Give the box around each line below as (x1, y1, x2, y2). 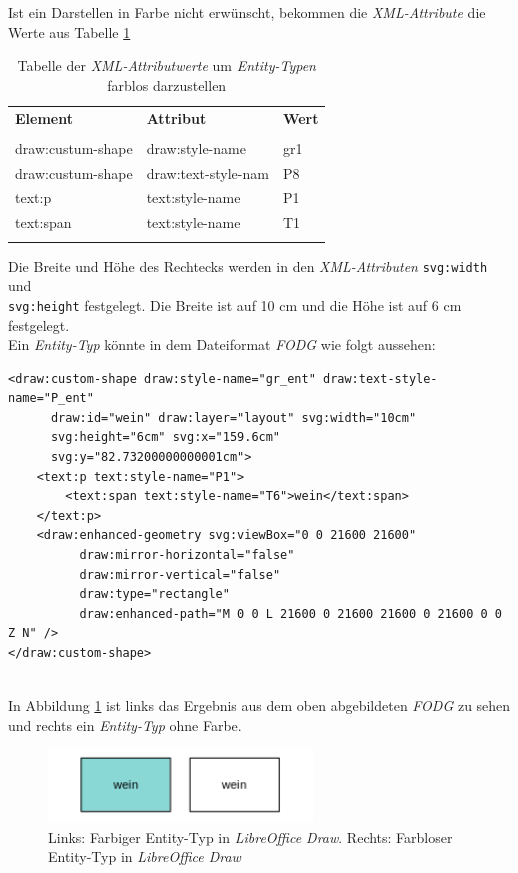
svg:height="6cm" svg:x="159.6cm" (50, 430, 281, 445)
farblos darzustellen (107, 74, 227, 95)
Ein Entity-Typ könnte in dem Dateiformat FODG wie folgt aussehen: (8, 334, 436, 355)
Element (15, 107, 73, 128)
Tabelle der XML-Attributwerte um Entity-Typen (17, 55, 316, 76)
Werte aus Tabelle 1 (8, 21, 131, 42)
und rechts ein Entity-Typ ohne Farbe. (8, 714, 242, 735)
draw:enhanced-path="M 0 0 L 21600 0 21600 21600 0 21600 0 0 (79, 606, 502, 621)
